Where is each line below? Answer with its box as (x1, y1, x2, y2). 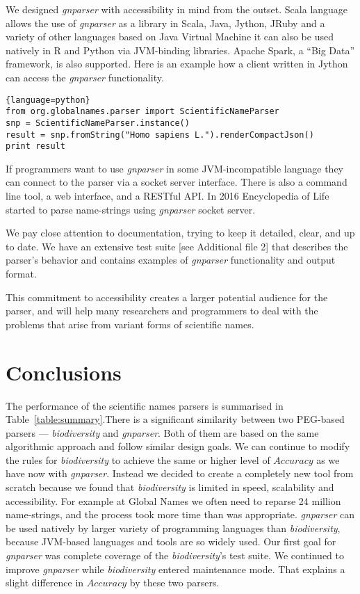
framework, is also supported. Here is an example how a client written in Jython (6, 56, 348, 71)
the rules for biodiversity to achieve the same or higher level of (6, 452, 270, 467)
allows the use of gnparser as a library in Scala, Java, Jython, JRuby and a (6, 15, 325, 30)
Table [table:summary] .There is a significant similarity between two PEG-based (6, 412, 345, 426)
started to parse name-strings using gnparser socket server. (6, 202, 256, 216)
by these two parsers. (129, 575, 220, 590)
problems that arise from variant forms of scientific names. (6, 316, 254, 331)
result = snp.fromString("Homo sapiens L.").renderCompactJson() (6, 129, 314, 140)
